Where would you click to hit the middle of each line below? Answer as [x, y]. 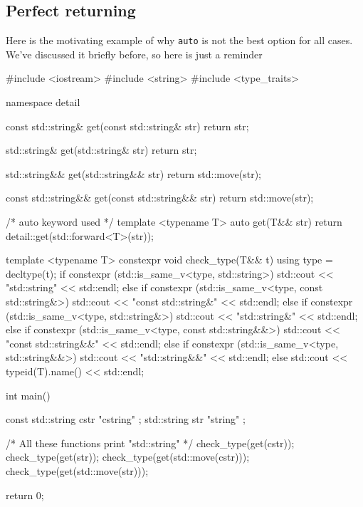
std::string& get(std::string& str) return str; [101, 150]
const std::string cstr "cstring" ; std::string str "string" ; [126, 419]
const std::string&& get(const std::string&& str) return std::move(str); [160, 198]
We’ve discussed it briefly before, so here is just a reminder [134, 54]
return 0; [25, 495]
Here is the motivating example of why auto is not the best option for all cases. [179, 40]
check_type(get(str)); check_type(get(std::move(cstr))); [128, 457]
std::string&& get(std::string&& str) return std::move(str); [133, 173]
